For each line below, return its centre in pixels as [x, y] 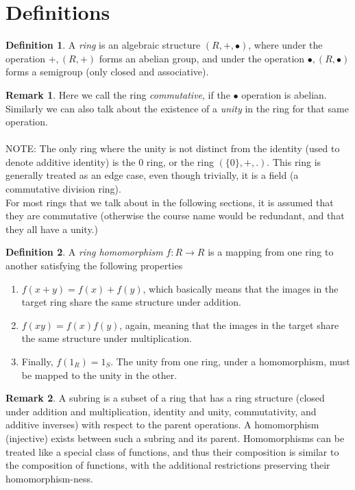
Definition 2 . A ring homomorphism [84, 252]
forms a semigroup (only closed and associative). [107, 72]
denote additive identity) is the [71, 161]
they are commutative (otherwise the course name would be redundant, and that [175, 216]
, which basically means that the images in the [241, 288]
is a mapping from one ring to [271, 252]
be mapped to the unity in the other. [99, 375]
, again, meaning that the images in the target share [229, 324]
